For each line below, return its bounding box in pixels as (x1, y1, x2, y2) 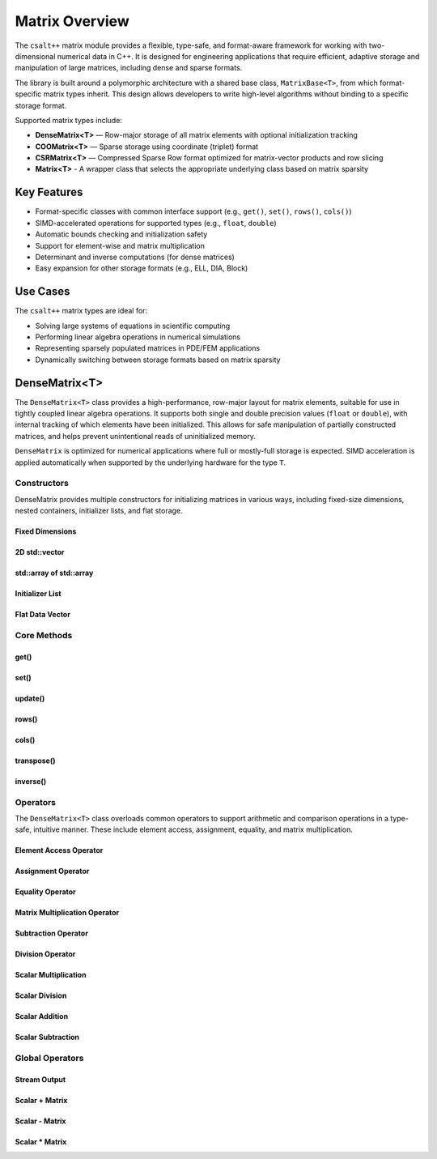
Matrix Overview (15, 12, 129, 30)
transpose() (15, 756, 56, 765)
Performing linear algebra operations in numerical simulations (35, 332, 241, 342)
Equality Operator (15, 887, 76, 897)
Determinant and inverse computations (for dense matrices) (35, 252, 235, 262)
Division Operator (15, 949, 76, 959)
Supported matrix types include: (15, 115, 123, 125)
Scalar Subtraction (15, 1033, 80, 1042)
